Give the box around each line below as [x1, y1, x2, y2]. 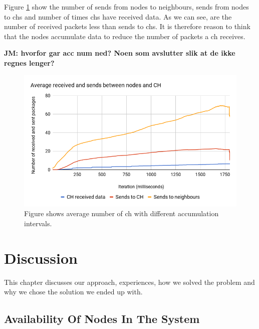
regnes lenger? [4, 57, 55, 68]
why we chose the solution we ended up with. [4, 286, 143, 297]
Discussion [4, 247, 78, 268]
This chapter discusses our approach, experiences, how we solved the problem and [4, 276, 255, 287]
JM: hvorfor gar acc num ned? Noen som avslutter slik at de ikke [4, 48, 235, 58]
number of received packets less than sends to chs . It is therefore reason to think [4, 21, 250, 32]
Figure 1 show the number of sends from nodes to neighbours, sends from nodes [4, 2, 249, 12]
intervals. [24, 218, 52, 228]
